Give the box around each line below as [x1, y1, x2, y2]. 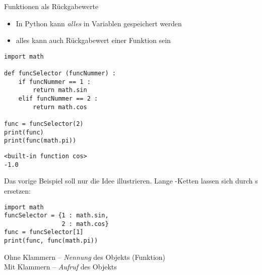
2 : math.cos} [61, 220, 109, 227]
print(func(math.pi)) [4, 137, 77, 145]
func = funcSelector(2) [4, 120, 84, 128]
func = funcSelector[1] [4, 228, 84, 236]
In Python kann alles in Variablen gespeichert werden [16, 18, 182, 28]
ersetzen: [4, 185, 31, 196]
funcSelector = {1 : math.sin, [4, 212, 109, 219]
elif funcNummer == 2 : [18, 95, 98, 103]
